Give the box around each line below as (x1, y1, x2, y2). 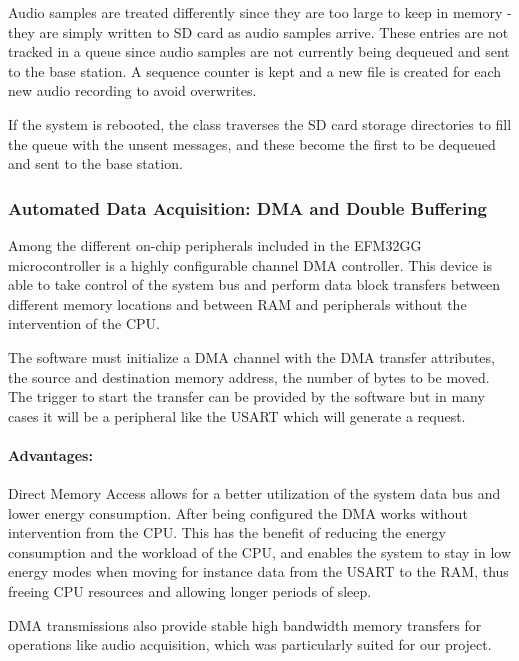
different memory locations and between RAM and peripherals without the (8, 293, 467, 314)
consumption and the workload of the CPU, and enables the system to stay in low (8, 541, 512, 562)
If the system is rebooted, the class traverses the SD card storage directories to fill (8, 113, 512, 134)
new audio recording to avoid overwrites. (8, 80, 257, 101)
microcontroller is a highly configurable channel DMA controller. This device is (8, 254, 493, 275)
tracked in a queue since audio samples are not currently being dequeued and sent (8, 41, 510, 62)
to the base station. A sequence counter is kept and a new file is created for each (8, 60, 502, 81)
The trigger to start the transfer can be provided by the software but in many (8, 386, 485, 407)
